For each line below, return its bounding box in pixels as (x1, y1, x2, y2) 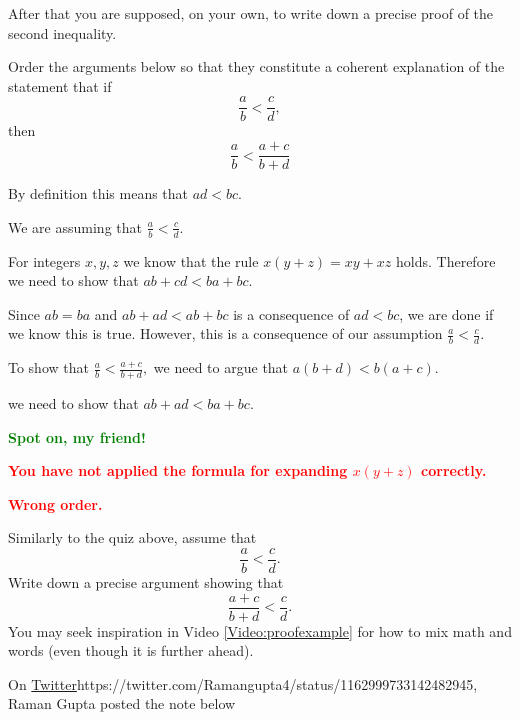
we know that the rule (123, 250, 259, 271)
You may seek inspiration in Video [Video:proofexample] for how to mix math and (8, 620, 512, 641)
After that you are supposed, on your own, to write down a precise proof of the (8, 3, 494, 23)
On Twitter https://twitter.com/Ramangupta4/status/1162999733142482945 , (8, 673, 478, 694)
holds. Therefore (396, 250, 496, 271)
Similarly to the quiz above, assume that (8, 527, 257, 548)
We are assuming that (8, 216, 142, 237)
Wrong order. (8, 493, 103, 514)
